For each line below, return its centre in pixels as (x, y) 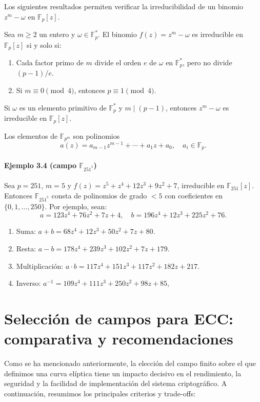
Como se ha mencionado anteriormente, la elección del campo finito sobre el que (130, 363)
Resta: (26, 249)
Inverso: (28, 283)
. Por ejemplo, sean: (76, 206)
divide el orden (118, 62)
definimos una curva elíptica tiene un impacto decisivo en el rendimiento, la (123, 373)
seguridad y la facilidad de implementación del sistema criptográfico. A (116, 383)
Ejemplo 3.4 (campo (41, 165)
